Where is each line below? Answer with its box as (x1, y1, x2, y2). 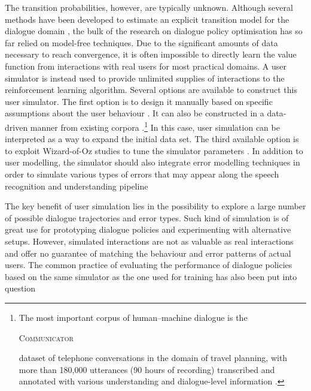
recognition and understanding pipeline (5, 179, 148, 192)
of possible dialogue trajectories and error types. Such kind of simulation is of (5, 211, 289, 224)
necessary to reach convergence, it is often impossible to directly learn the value (5, 48, 297, 61)
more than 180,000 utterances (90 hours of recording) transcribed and (19, 363, 275, 375)
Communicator (19, 331, 74, 344)
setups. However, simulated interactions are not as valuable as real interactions (5, 234, 294, 247)
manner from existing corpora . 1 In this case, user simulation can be (30, 119, 280, 133)
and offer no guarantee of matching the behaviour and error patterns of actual (5, 246, 291, 259)
